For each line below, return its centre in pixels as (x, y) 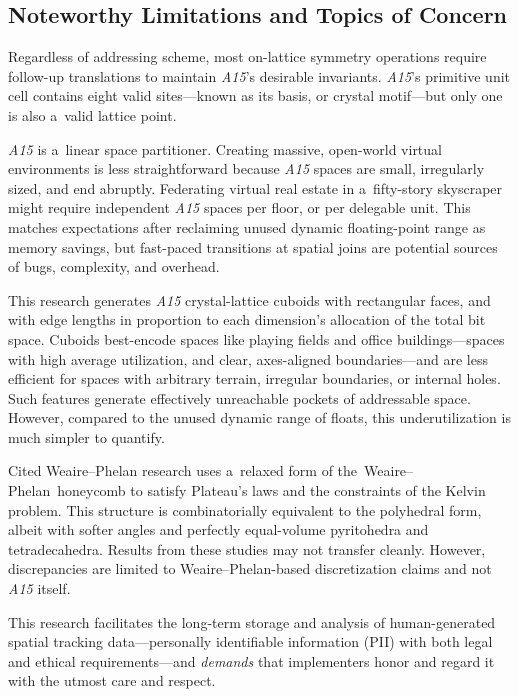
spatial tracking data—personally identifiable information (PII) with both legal (250, 641)
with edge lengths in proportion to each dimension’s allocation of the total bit (247, 319)
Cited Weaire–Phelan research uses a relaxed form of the (183, 470)
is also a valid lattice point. (92, 114)
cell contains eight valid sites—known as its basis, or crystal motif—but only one (255, 95)
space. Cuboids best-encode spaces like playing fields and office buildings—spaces (256, 338)
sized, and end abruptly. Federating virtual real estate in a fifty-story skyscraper (255, 187)
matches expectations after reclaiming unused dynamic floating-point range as (247, 226)
